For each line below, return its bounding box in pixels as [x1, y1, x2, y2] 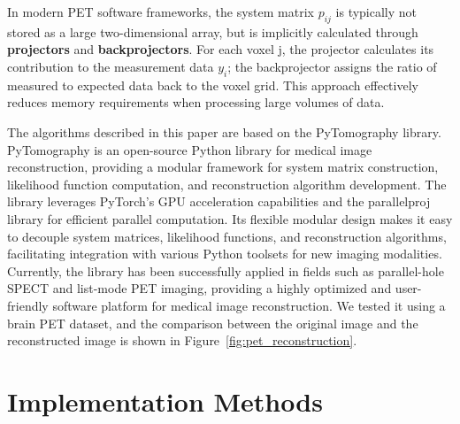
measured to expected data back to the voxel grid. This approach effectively [7, 75, 418, 94]
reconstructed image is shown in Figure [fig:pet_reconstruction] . [7, 331, 357, 350]
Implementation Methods [7, 382, 323, 419]
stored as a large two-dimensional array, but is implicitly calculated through [7, 22, 418, 41]
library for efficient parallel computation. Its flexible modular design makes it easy [7, 209, 453, 227]
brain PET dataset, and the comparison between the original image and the [7, 313, 418, 332]
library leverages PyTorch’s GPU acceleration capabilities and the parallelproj [7, 192, 431, 211]
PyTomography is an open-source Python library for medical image [7, 140, 372, 158]
